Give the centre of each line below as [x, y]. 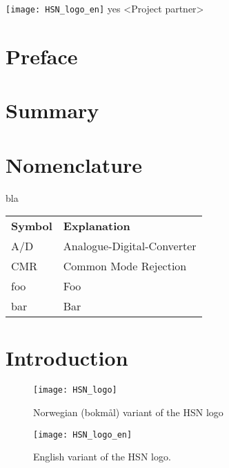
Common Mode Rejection [125, 266]
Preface [42, 56]
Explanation [97, 226]
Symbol [32, 226]
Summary [52, 110]
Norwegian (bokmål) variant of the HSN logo [128, 412]
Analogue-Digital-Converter [130, 246]
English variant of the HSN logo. [102, 457]
